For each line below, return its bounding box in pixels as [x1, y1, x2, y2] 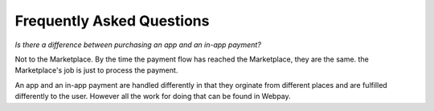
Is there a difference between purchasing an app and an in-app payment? [14, 40, 261, 50]
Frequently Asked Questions [14, 12, 210, 30]
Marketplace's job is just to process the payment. [14, 65, 178, 75]
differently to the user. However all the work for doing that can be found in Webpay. [14, 92, 291, 101]
